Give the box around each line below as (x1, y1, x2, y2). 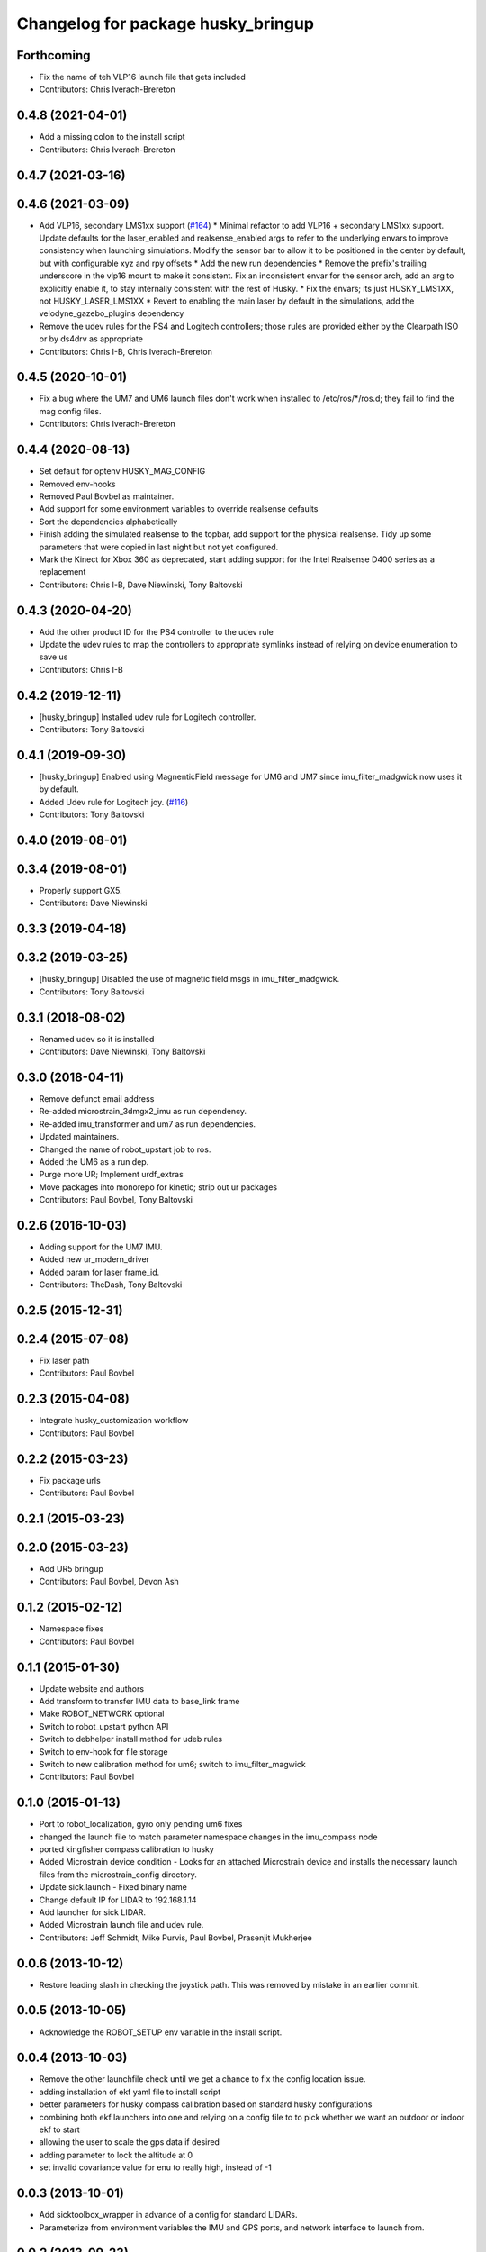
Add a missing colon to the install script (39, 132, 185, 142)
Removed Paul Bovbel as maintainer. (39, 491, 175, 502)
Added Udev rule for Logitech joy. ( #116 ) (39, 796, 189, 807)
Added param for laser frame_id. (39, 1267, 160, 1277)
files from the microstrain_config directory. (39, 1869, 197, 1880)
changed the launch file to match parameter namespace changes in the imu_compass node (39, 1831, 378, 1842)
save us (39, 651, 68, 662)
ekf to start (39, 2124, 80, 2135)
